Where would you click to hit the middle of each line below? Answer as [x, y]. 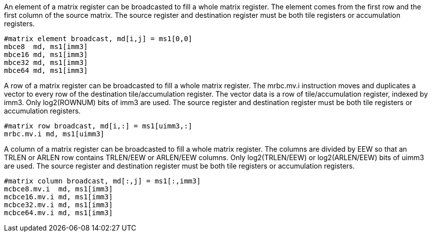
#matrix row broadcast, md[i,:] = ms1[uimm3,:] [98, 126]
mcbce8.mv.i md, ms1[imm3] [59, 189]
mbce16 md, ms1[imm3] [46, 55]
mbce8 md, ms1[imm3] [46, 47]
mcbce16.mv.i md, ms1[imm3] [59, 197]
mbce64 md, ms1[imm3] [46, 70]
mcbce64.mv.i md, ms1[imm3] [59, 213]
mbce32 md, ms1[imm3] [46, 62]
